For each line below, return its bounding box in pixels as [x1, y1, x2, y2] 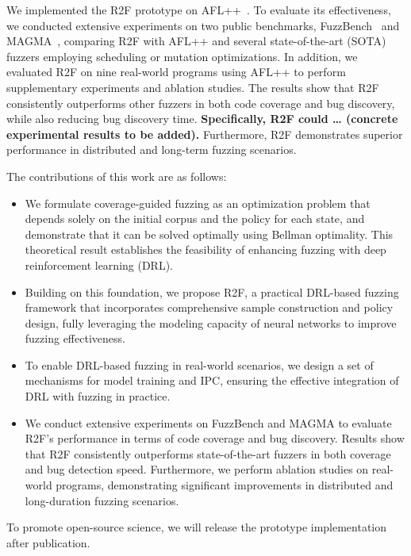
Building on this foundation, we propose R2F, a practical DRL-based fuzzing [25, 283, 399, 300]
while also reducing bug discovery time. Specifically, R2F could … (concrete [6, 110, 398, 127]
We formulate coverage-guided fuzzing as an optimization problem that [25, 194, 371, 211]
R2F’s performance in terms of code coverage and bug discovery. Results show [25, 430, 405, 447]
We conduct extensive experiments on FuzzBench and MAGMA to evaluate [25, 414, 392, 431]
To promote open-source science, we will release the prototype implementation [6, 519, 387, 535]
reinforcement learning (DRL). [25, 256, 174, 273]
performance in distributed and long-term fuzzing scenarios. [6, 141, 297, 158]
